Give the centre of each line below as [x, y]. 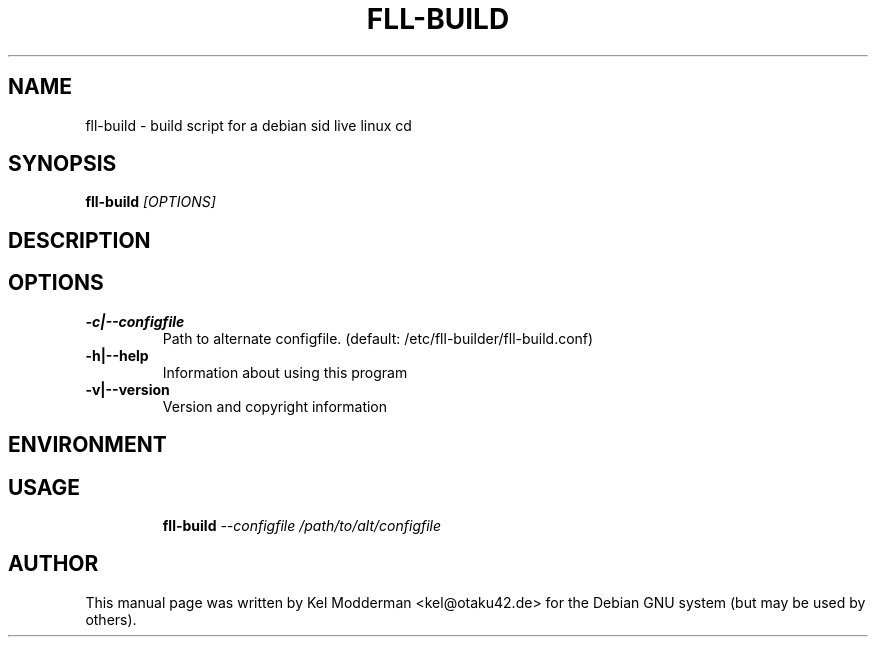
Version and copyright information [275, 406]
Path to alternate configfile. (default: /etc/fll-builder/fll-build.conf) [378, 338]
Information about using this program [285, 372]
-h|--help [117, 355]
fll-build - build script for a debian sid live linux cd [248, 125]
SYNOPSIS [62, 164]
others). [111, 619]
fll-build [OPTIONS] [150, 202]
